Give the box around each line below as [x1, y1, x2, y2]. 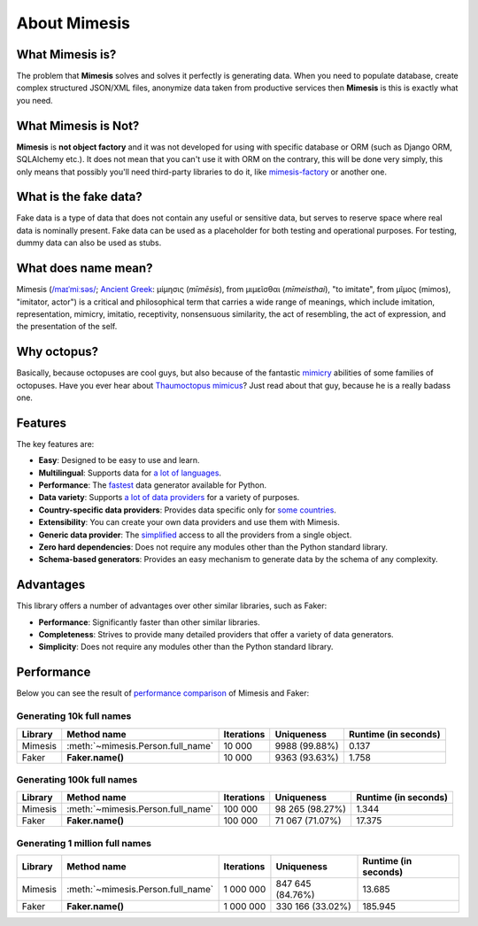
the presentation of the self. [16, 321, 118, 332]
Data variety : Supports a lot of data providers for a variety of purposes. [38, 492, 300, 503]
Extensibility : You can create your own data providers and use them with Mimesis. [38, 517, 340, 528]
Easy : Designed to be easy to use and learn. [38, 455, 200, 466]
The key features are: [16, 438, 95, 449]
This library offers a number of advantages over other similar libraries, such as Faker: [16, 600, 328, 611]
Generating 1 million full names [16, 837, 152, 849]
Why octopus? [16, 344, 99, 359]
